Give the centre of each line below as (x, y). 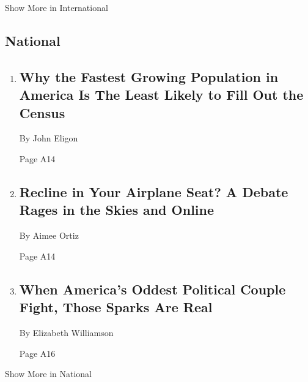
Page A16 (37, 353)
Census (42, 112)
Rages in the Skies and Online (117, 210)
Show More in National (49, 374)
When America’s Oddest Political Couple (152, 289)
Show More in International (57, 7)
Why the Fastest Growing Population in (149, 76)
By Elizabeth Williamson (66, 332)
